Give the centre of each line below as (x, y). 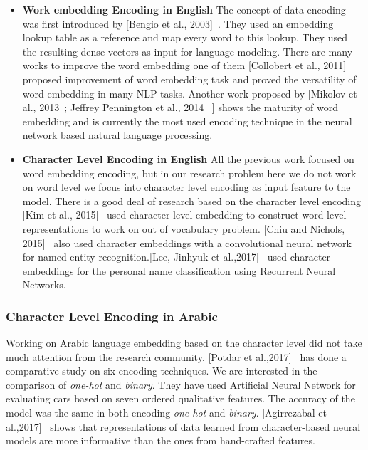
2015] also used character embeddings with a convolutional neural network (187, 242)
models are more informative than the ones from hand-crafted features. (161, 440)
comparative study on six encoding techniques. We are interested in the (162, 371)
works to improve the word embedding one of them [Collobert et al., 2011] (184, 65)
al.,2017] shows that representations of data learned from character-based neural (183, 426)
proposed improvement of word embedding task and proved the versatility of (189, 79)
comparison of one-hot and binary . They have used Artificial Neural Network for (181, 384)
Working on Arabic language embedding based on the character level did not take (184, 343)
